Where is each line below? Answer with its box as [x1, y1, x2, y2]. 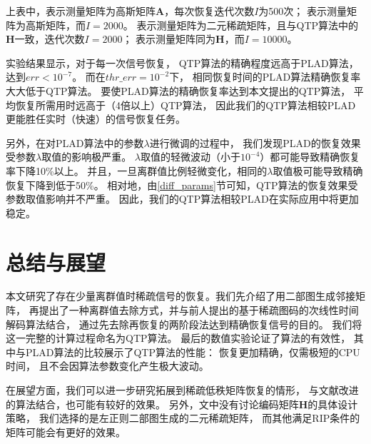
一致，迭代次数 [14, 31, 85, 46]
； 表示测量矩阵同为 [122, 31, 216, 46]
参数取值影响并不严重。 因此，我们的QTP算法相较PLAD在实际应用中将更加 [6, 191, 359, 206]
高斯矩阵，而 [25, 17, 86, 32]
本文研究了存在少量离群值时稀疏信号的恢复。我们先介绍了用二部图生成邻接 [6, 288, 355, 303]
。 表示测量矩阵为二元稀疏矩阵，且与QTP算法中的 [123, 17, 359, 32]
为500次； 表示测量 [258, 4, 347, 18]
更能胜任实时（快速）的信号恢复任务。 [6, 111, 185, 126]
